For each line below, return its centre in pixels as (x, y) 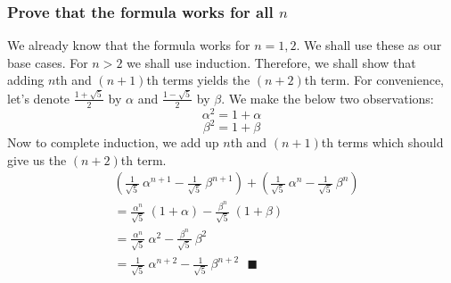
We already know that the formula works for (129, 45)
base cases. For (48, 62)
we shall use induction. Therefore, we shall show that (271, 62)
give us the (37, 159)
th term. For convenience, (374, 80)
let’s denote (39, 98)
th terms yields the (198, 80)
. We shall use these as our (369, 45)
